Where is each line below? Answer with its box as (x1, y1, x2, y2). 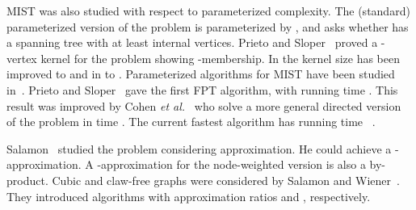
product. (6, 171, 48, 188)
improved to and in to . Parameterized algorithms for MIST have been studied (6, 65, 395, 82)
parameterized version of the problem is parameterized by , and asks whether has (6, 18, 409, 35)
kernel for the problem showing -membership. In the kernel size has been (40, 49, 401, 66)
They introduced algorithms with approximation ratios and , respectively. (6, 187, 371, 204)
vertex (6, 49, 37, 66)
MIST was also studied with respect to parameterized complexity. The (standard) (6, 2, 410, 19)
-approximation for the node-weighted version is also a (97, 156, 366, 173)
